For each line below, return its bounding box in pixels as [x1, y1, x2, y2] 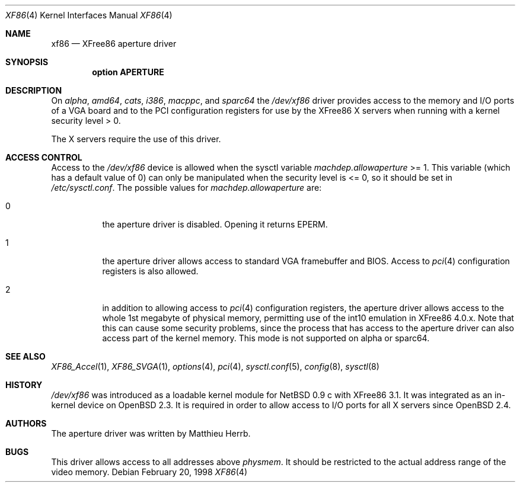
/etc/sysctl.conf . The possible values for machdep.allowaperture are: [51, 182, 322, 193]
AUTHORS [5, 418, 47, 428]
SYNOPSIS [5, 57, 49, 67]
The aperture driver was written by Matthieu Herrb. [51, 428, 251, 438]
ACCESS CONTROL [5, 152, 82, 162]
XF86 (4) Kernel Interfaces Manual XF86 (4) [5, 10, 173, 20]
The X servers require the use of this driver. [51, 134, 221, 144]
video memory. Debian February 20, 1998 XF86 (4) [51, 467, 247, 477]
